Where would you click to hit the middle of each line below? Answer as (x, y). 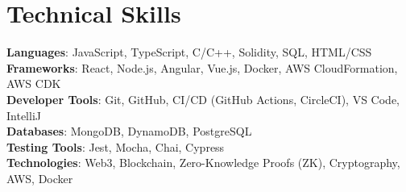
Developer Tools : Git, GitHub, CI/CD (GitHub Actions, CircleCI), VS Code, (203, 99)
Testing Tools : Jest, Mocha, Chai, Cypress (116, 146)
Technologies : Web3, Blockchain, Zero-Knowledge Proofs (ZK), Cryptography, (203, 163)
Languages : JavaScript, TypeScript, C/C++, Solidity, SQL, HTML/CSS (189, 52)
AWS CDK (34, 83)
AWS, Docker (40, 178)
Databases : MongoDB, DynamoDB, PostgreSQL (129, 131)
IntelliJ (24, 115)
